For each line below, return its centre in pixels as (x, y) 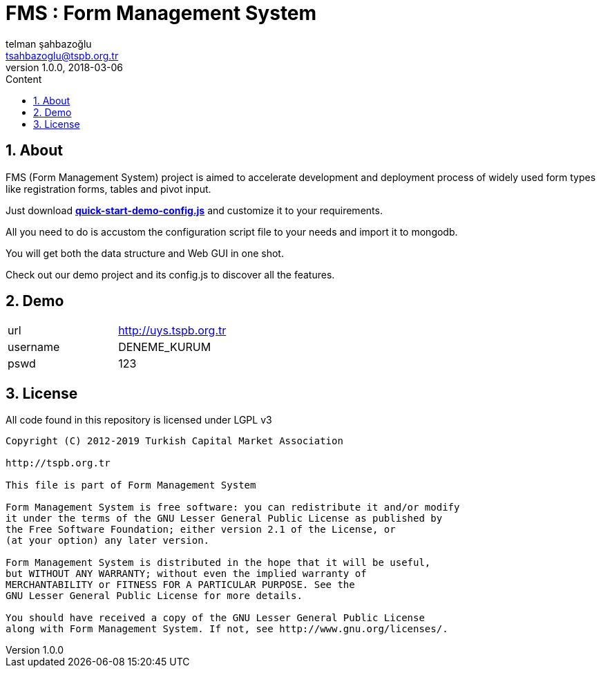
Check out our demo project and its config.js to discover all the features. (170, 274)
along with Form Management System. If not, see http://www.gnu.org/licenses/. (227, 629)
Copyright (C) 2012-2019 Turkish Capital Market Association (174, 441)
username (34, 347)
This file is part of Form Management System (131, 485)
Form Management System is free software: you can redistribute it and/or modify (233, 508)
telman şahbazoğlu (49, 44)
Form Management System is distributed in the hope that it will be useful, (218, 563)
